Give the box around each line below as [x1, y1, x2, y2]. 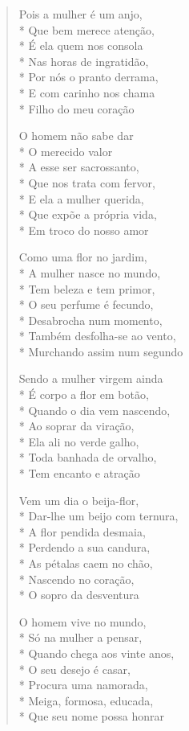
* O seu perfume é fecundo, [18, 296, 154, 313]
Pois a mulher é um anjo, [18, 6, 143, 22]
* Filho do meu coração [18, 100, 135, 117]
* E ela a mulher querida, [18, 190, 144, 207]
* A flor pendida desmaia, [18, 523, 146, 540]
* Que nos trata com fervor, [18, 174, 155, 191]
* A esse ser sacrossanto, [18, 158, 139, 175]
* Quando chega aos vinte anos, [18, 644, 175, 661]
